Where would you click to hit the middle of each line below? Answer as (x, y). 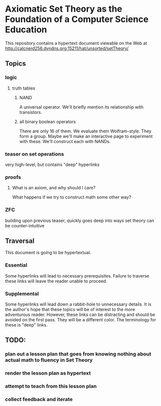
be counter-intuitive (25, 225)
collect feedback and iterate (39, 399)
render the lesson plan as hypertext (48, 373)
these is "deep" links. (26, 325)
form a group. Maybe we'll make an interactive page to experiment (86, 136)
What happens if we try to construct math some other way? (72, 197)
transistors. (31, 112)
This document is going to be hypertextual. (48, 253)
